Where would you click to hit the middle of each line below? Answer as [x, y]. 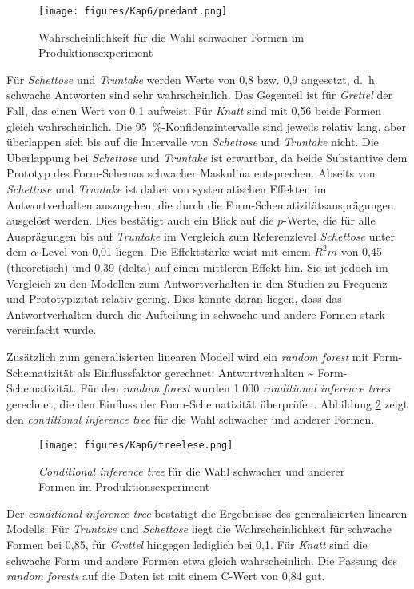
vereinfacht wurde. [52, 330]
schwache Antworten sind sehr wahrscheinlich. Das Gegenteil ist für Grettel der [199, 95]
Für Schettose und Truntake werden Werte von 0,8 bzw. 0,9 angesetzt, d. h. [192, 79]
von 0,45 [361, 251]
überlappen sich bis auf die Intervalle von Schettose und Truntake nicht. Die [193, 142]
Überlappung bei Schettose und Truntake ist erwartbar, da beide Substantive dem [207, 157]
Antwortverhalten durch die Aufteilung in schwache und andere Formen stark [196, 314]
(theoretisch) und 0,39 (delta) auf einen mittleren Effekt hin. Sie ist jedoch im [197, 267]
